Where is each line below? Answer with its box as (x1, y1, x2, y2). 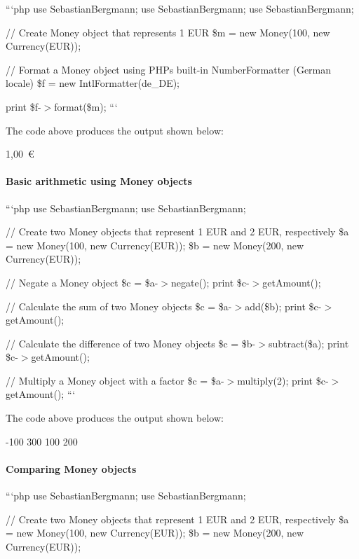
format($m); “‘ (54, 99, 118, 113)
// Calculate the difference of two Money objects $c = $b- (6, 336, 256, 350)
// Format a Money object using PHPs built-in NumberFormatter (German (6, 62, 332, 76)
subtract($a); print (268, 336, 349, 350)
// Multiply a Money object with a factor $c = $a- (6, 373, 224, 387)
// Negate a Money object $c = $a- (6, 275, 158, 289)
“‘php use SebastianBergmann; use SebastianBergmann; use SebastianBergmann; (6, 1, 354, 15)
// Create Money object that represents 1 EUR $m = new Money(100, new (6, 25, 330, 39)
